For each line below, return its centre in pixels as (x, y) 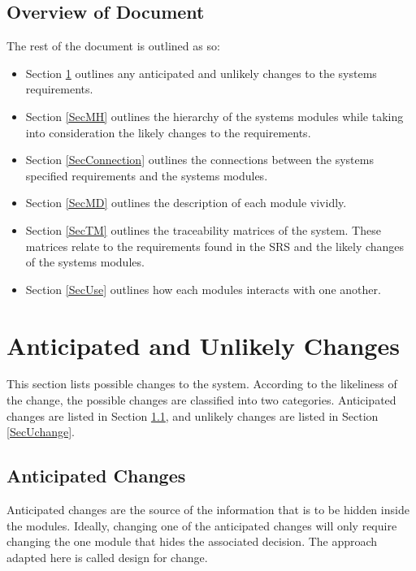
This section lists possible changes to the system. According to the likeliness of (202, 384)
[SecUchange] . (41, 432)
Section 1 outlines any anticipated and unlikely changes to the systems (201, 73)
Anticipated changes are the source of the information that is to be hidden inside (208, 510)
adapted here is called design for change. (107, 557)
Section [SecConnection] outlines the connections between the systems (199, 160)
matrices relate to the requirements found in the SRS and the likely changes (215, 246)
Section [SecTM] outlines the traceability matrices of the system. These (203, 229)
